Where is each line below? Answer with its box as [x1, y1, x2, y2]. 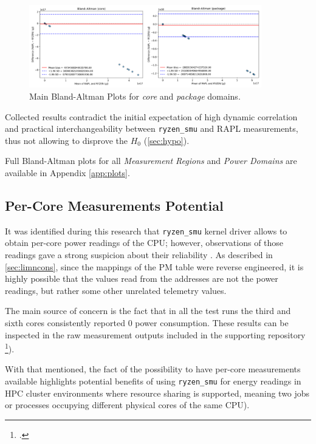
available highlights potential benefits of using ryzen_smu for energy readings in [5, 375, 301, 388]
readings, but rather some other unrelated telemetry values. [5, 284, 227, 296]
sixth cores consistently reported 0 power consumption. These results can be [5, 316, 289, 329]
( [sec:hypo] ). [143, 134, 190, 146]
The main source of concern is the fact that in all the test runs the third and [5, 304, 291, 317]
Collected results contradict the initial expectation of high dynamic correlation [5, 110, 298, 123]
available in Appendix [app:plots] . [5, 166, 130, 179]
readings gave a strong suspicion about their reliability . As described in [5, 248, 273, 261]
